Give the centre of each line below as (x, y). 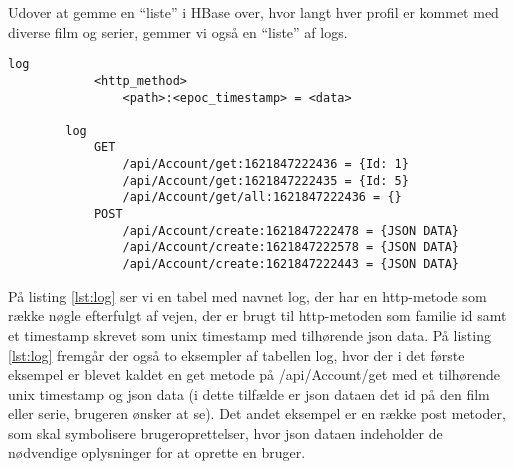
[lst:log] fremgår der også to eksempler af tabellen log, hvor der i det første (236, 354)
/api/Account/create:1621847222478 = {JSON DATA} (291, 230)
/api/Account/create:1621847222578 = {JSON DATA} (291, 247)
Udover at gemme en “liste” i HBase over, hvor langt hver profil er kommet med (253, 12)
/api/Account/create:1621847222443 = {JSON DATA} (291, 264)
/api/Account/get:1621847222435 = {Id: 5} (265, 180)
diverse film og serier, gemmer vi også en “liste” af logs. (178, 31)
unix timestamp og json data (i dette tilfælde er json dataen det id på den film (249, 393)
